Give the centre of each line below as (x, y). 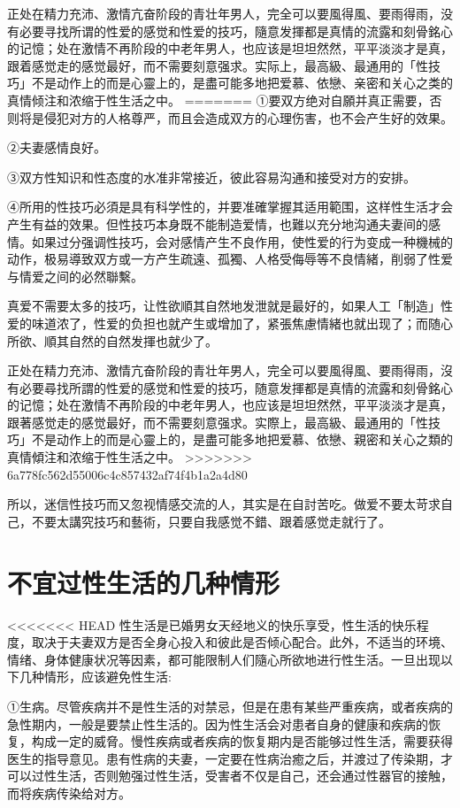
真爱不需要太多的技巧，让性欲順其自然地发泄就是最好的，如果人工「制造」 (224, 306)
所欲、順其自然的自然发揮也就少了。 (112, 340)
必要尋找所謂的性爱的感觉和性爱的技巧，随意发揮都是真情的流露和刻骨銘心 (236, 387)
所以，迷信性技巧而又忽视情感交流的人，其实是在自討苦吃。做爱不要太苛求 (224, 504)
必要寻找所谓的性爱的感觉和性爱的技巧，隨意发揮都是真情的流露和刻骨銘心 (236, 31)
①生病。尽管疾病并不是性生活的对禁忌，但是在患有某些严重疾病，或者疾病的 (230, 706)
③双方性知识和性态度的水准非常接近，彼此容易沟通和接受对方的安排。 (211, 177)
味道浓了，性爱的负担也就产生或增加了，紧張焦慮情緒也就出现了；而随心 (242, 323)
